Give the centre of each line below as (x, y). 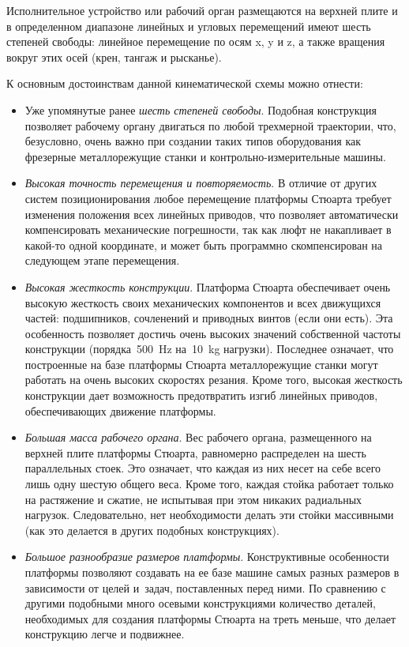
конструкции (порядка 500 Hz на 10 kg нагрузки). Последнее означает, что (209, 349)
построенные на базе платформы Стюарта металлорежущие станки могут (201, 364)
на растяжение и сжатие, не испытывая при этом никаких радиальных (193, 499)
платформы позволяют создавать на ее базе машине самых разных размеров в (212, 572)
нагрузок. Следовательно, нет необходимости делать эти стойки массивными (209, 515)
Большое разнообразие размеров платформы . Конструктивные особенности (207, 557)
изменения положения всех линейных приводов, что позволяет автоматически (212, 214)
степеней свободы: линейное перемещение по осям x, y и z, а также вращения (196, 41)
